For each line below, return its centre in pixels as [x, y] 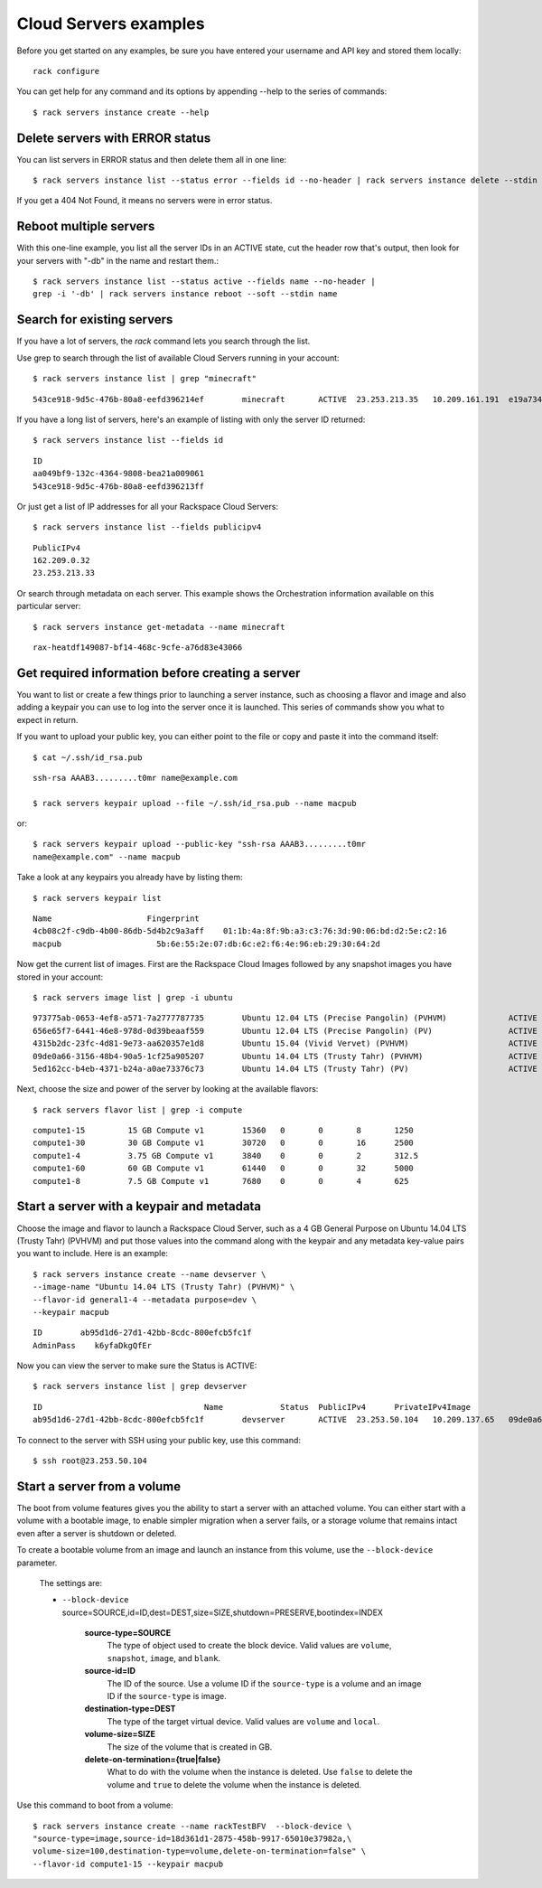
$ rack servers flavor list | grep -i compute [138, 1110]
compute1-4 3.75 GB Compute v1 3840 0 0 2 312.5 [226, 1155]
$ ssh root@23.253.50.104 [90, 1461]
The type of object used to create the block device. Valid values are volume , [249, 1646]
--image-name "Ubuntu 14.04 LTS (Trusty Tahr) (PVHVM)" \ [164, 1287]
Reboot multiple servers [86, 226]
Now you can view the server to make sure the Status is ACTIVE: [137, 1366]
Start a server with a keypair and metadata [139, 1207]
